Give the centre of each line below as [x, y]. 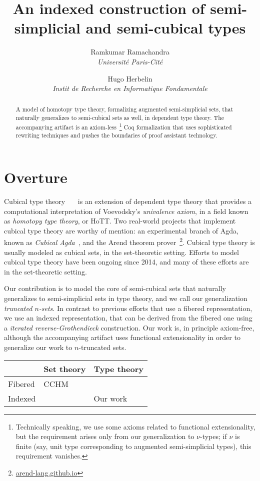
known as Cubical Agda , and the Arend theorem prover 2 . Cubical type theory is [129, 241]
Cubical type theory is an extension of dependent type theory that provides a [128, 201]
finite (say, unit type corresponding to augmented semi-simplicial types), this [133, 446]
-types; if [213, 436]
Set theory [65, 368]
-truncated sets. [102, 347]
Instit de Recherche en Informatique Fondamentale [130, 88]
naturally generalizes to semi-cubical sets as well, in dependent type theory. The [120, 118]
